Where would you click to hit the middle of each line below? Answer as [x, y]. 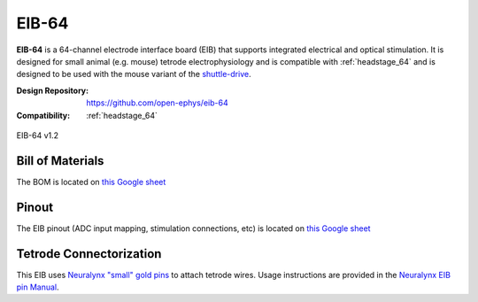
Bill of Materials [60, 161]
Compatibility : [43, 115]
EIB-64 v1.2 [38, 135]
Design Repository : [52, 90]
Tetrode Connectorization [89, 254]
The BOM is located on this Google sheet [91, 182]
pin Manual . [38, 287]
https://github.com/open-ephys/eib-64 [158, 103]
